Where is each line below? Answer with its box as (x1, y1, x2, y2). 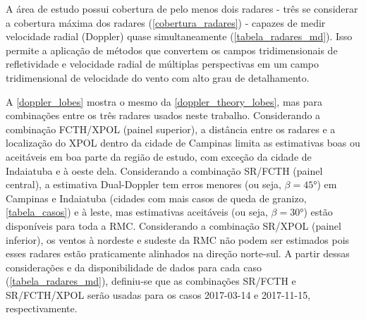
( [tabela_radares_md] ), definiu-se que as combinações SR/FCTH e (6, 273, 296, 288)
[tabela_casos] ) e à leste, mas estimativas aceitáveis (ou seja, (6, 204, 268, 219)
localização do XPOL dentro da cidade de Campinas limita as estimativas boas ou (6, 135, 360, 150)
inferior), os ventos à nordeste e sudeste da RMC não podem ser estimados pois (6, 232, 350, 247)
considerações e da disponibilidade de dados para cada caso (6, 259, 262, 274)
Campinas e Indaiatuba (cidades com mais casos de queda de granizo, (6, 190, 307, 205)
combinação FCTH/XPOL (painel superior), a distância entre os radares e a (6, 121, 336, 136)
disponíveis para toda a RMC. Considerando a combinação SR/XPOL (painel (6, 218, 341, 233)
